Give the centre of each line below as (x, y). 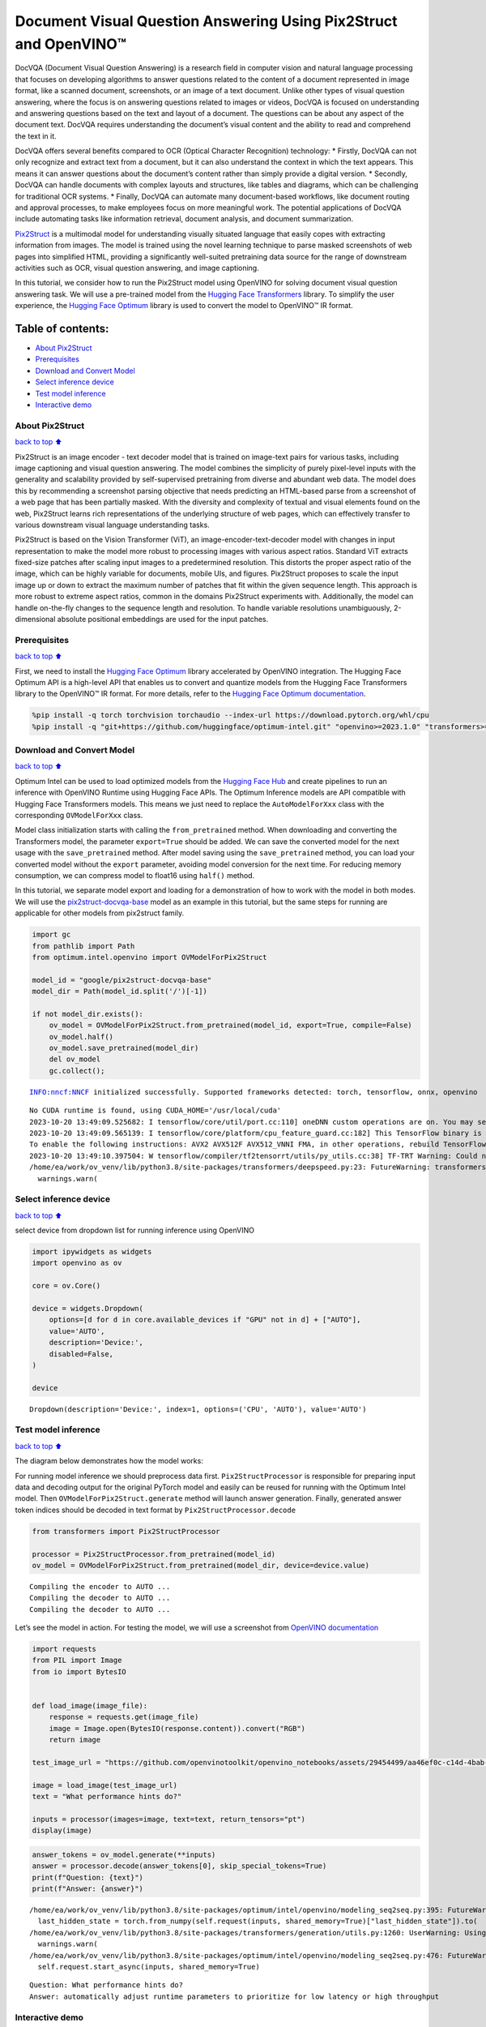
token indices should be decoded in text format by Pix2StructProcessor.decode (155, 1510)
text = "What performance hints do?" (107, 1797)
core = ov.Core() (66, 1286)
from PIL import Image (77, 1661)
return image (75, 1740)
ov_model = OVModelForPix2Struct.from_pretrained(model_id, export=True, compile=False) (230, 1025)
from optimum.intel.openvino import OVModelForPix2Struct (149, 957)
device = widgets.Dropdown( (87, 1308)
